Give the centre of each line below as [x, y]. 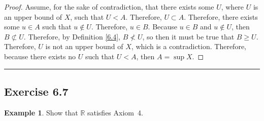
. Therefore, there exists [221, 16]
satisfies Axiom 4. [115, 112]
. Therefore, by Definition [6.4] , [72, 36]
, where [233, 7]
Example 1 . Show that [41, 112]
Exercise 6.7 [36, 91]
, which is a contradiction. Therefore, [189, 46]
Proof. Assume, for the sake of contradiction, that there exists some [109, 7]
